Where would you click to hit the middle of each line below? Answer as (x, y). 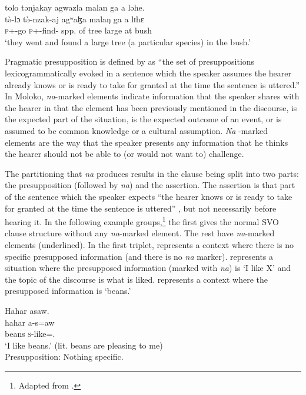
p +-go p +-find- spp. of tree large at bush (78, 30)
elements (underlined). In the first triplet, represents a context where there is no (149, 244)
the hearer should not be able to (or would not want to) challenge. (124, 154)
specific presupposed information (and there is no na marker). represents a (139, 256)
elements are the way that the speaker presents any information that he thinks (147, 142)
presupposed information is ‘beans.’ (68, 291)
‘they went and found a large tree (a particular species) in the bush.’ (128, 41)
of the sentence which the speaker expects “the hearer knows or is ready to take (149, 196)
